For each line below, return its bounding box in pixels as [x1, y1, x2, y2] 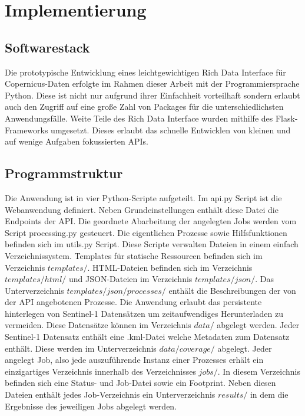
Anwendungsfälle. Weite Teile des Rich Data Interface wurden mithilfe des [5, 112, 273, 124]
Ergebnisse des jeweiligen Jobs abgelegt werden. [5, 399, 177, 412]
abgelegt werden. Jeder [217, 319, 300, 331]
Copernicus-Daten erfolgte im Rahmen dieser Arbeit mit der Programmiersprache [5, 77, 300, 90]
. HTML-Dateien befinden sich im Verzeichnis [87, 261, 253, 273]
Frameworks [5, 123, 48, 136]
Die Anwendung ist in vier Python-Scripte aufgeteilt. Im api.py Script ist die [5, 191, 282, 204]
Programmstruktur [5, 164, 123, 182]
